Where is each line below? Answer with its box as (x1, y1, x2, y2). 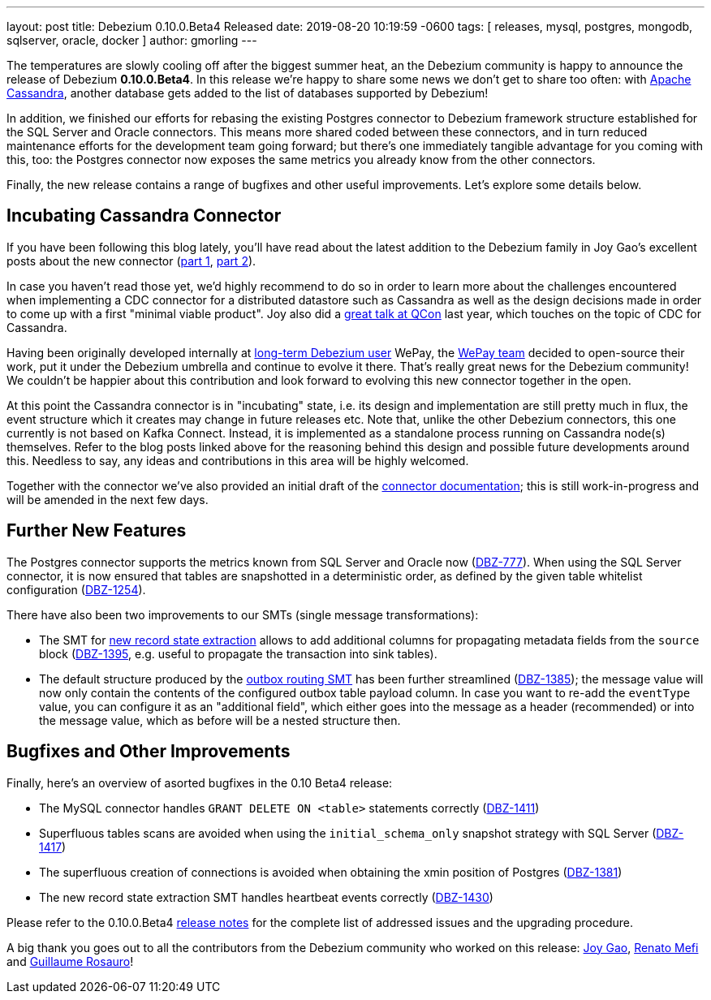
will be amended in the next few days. (6, 492, 209, 506)
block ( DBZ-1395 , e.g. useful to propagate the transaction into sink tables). (39, 646, 437, 661)
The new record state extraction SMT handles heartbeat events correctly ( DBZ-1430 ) (39, 890, 493, 904)
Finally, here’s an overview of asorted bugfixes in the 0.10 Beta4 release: (6, 775, 393, 790)
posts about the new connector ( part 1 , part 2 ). (6, 253, 256, 268)
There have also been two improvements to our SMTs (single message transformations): (6, 607, 479, 622)
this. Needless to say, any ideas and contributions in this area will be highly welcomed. (6, 453, 469, 468)
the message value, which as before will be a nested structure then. (39, 713, 401, 727)
